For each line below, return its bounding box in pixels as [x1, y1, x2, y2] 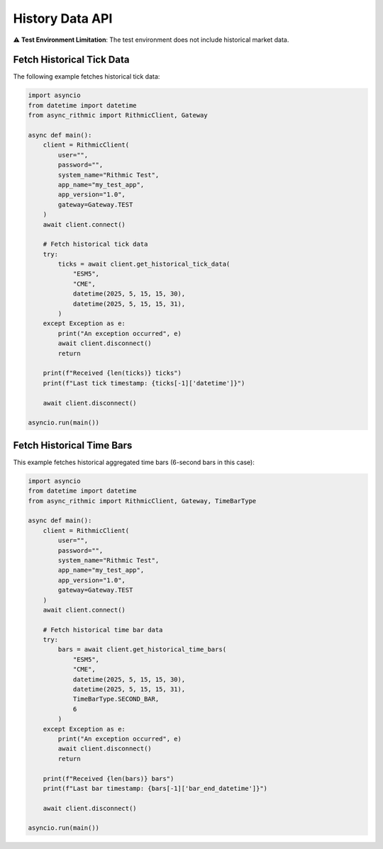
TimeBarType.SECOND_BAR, [72, 695, 160, 703]
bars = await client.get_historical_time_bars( [57, 646, 227, 653]
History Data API [13, 11, 113, 26]
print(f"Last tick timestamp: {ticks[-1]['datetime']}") [43, 379, 245, 387]
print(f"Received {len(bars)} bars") [43, 775, 174, 782]
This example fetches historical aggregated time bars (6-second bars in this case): [13, 458, 255, 466]
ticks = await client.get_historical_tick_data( [57, 260, 231, 269]
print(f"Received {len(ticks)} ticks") [43, 369, 182, 377]
